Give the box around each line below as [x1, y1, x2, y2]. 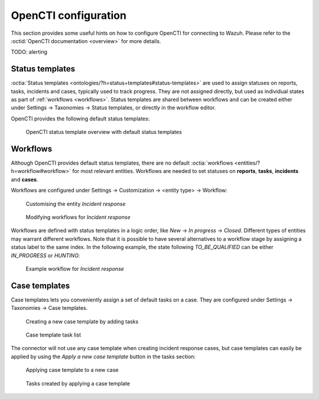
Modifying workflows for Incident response [25, 214, 131, 221]
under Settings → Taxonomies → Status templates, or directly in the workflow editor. [11, 104, 216, 112]
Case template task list [25, 331, 82, 339]
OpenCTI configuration [11, 9, 127, 22]
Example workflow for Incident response [25, 266, 124, 272]
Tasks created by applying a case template [25, 380, 130, 387]
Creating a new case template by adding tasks [25, 318, 139, 325]
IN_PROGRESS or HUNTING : [11, 251, 80, 259]
